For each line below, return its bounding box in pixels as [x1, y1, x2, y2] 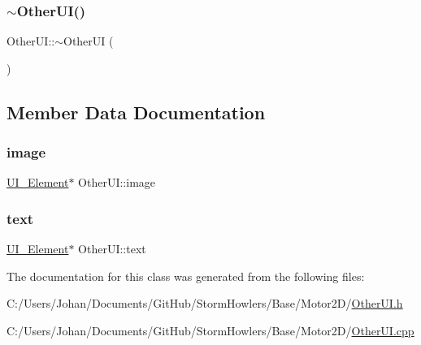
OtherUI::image [78, 174, 156, 191]
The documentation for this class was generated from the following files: [7, 267, 365, 284]
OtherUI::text [78, 240, 146, 257]
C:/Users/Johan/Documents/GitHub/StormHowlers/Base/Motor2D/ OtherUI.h [7, 295, 403, 312]
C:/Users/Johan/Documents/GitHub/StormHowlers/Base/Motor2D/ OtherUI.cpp [7, 322, 414, 339]
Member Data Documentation [7, 99, 266, 124]
